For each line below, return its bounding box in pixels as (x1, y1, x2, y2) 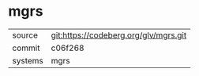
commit (12, 42, 40, 53)
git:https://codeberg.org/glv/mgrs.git (51, 30, 187, 41)
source (12, 30, 38, 41)
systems (12, 55, 43, 66)
